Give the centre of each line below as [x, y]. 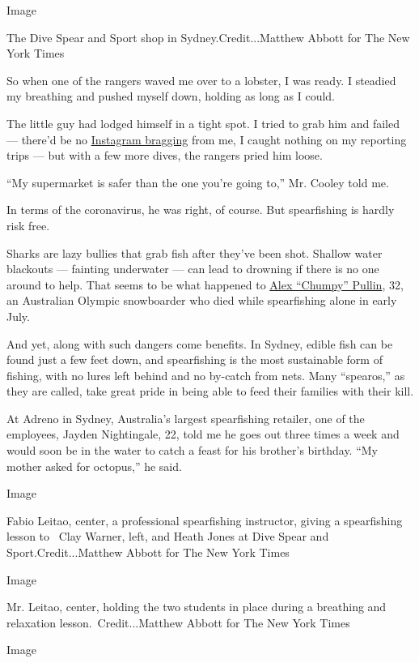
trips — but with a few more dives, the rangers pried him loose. [165, 155]
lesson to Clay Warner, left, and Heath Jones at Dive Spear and [168, 536]
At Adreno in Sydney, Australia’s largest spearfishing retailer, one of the [186, 418]
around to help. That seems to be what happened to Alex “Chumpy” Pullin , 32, [205, 284]
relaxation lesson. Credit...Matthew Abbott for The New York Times [178, 622]
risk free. [28, 225]
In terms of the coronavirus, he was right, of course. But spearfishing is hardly [201, 210]
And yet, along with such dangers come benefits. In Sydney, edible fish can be [200, 343]
